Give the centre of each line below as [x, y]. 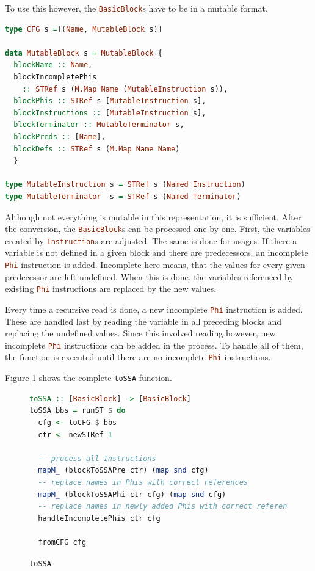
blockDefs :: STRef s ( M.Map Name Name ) [97, 149]
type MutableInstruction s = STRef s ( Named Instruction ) [125, 185]
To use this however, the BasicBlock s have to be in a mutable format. [136, 8]
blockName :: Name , [53, 65]
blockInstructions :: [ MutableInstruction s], [110, 113]
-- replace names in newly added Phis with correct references [169, 507]
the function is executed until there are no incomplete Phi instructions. [138, 357]
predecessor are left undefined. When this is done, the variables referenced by [149, 276]
